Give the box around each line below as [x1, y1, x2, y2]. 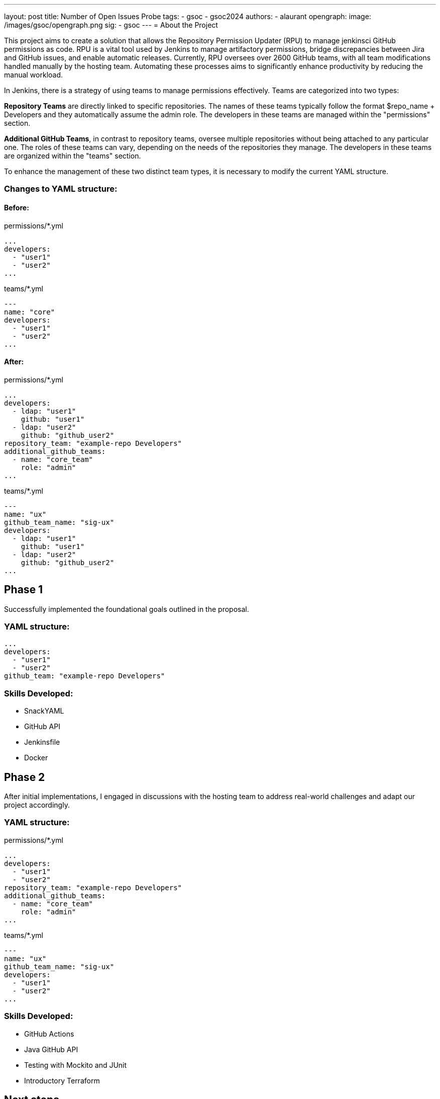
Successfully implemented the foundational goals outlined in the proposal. [4, 604, 249, 613]
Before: [4, 203, 29, 212]
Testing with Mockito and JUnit [24, 1060, 127, 1069]
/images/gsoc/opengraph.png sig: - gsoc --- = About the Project [4, 21, 218, 29]
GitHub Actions [24, 1029, 74, 1038]
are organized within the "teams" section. [4, 151, 141, 160]
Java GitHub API [24, 1045, 78, 1054]
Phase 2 [4, 770, 45, 783]
